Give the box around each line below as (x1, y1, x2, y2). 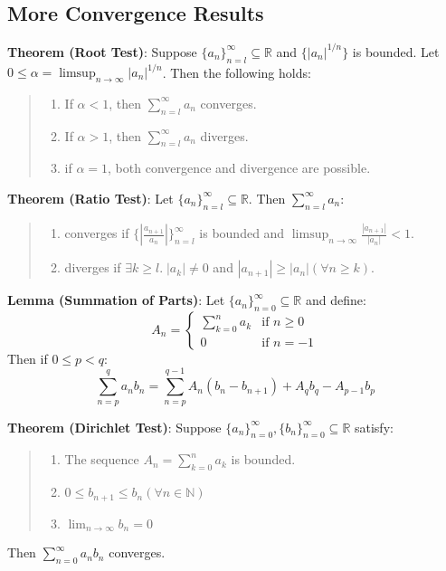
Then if (7, 348, 48, 367)
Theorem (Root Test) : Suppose (7, 42, 197, 61)
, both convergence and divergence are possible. (108, 158, 371, 177)
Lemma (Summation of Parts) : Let (7, 290, 225, 309)
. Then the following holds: (162, 62, 311, 81)
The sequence (64, 450, 139, 469)
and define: (305, 290, 366, 309)
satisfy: (354, 417, 394, 436)
